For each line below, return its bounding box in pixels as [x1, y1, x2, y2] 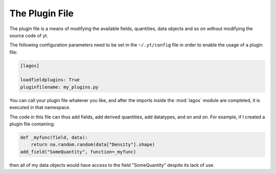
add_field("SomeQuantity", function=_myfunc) [20, 148, 136, 155]
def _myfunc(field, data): [20, 135, 88, 140]
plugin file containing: [9, 121, 55, 127]
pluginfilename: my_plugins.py [20, 84, 99, 90]
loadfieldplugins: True [20, 77, 80, 83]
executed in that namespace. [9, 105, 71, 111]
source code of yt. [9, 32, 49, 38]
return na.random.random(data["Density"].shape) [31, 142, 155, 147]
